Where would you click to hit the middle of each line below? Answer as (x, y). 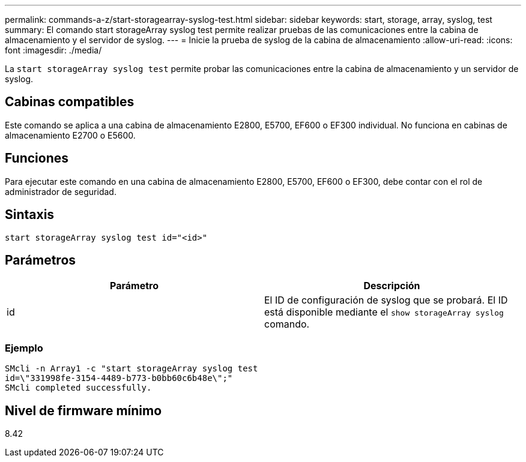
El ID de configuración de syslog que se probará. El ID (386, 300)
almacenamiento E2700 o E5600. (70, 135)
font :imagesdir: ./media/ (53, 50)
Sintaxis (30, 215)
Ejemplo (24, 348)
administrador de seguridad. (61, 191)
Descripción (392, 286)
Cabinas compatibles (70, 102)
